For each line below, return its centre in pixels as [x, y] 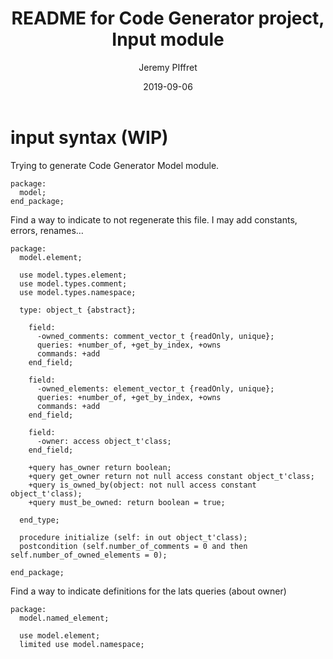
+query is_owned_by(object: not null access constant [142, 485]
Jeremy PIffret [168, 67]
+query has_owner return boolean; [100, 467]
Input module [168, 39]
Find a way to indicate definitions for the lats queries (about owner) [148, 591]
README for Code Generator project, [168, 18]
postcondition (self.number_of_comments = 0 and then [133, 546]
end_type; [39, 520]
